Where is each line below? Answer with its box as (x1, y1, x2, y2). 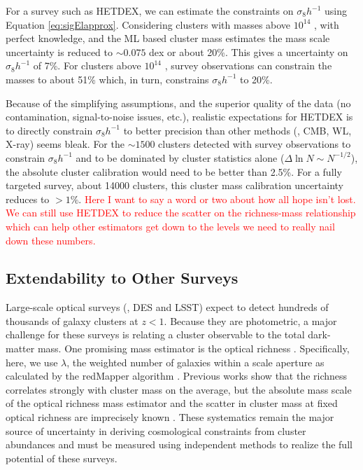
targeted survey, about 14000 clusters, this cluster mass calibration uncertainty (6, 178, 343, 193)
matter (6, 341, 35, 356)
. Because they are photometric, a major (164, 313, 337, 328)
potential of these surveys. (6, 450, 118, 465)
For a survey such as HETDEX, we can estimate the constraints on (6, 4, 294, 18)
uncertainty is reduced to (6, 44, 113, 59)
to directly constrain (6, 123, 93, 137)
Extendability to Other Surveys (6, 267, 239, 289)
